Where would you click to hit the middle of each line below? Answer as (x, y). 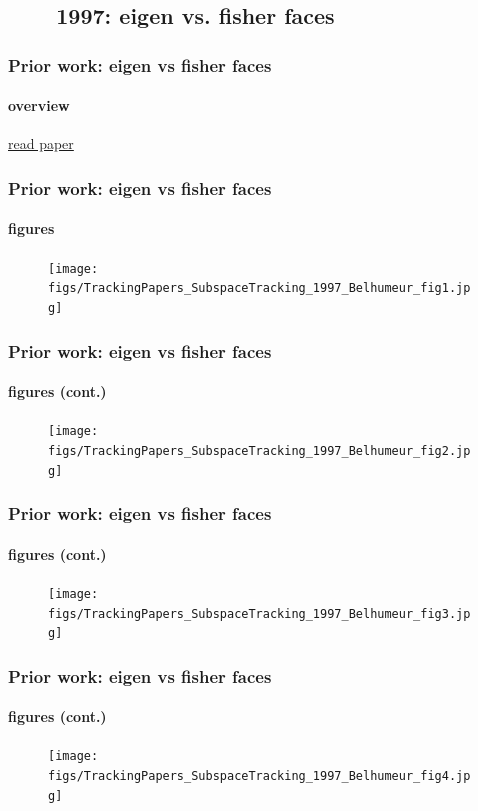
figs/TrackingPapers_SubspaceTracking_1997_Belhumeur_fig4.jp (259, 776)
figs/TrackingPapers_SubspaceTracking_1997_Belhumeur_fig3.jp (259, 613)
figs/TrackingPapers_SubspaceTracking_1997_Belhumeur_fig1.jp (259, 288)
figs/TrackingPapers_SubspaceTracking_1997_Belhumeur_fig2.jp (259, 450)
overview (39, 105)
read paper (41, 143)
